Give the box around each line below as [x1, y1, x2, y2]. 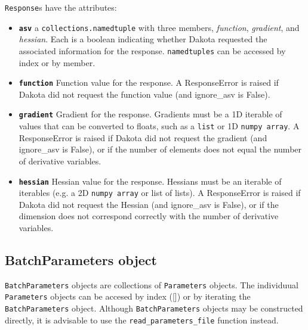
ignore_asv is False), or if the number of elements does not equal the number [19, 143, 302, 155]
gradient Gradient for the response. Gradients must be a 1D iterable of [19, 108, 282, 120]
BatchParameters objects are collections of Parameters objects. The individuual [5, 278, 298, 291]
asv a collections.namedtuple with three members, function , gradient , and [19, 21, 300, 33]
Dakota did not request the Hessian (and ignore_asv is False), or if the [19, 198, 279, 210]
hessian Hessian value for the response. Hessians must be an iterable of [19, 175, 282, 187]
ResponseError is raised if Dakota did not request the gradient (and [19, 131, 267, 144]
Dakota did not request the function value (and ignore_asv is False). [19, 88, 270, 100]
